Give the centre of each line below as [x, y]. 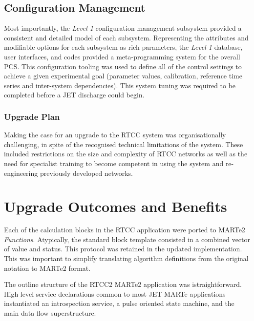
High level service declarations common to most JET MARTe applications [115, 293]
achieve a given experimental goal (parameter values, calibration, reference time [123, 76]
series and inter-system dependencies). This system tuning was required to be [120, 85]
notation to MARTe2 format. [47, 268]
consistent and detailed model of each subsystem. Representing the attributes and [126, 37]
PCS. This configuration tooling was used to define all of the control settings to [123, 66]
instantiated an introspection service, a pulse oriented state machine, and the [119, 303]
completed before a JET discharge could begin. [74, 95]
